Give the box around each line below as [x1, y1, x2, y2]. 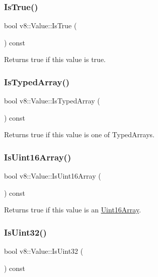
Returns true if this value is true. [4, 54, 106, 65]
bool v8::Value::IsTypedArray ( [4, 95, 100, 106]
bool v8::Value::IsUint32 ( [4, 246, 84, 256]
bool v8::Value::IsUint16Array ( [4, 171, 101, 181]
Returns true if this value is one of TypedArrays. [4, 129, 154, 140]
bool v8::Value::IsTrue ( [4, 20, 77, 31]
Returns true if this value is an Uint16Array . [4, 204, 141, 215]
